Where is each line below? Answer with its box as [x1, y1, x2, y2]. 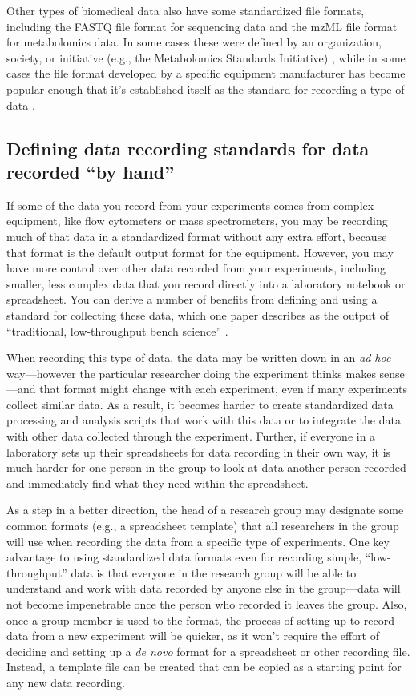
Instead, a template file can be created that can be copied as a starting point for [6, 658, 402, 675]
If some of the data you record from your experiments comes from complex [6, 196, 374, 213]
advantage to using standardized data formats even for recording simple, [6, 549, 362, 565]
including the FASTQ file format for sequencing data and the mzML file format [6, 18, 398, 34]
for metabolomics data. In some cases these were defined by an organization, [6, 34, 382, 50]
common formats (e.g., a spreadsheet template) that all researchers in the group [6, 517, 399, 534]
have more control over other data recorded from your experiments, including [6, 259, 386, 276]
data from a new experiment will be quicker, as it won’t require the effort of [6, 627, 380, 644]
